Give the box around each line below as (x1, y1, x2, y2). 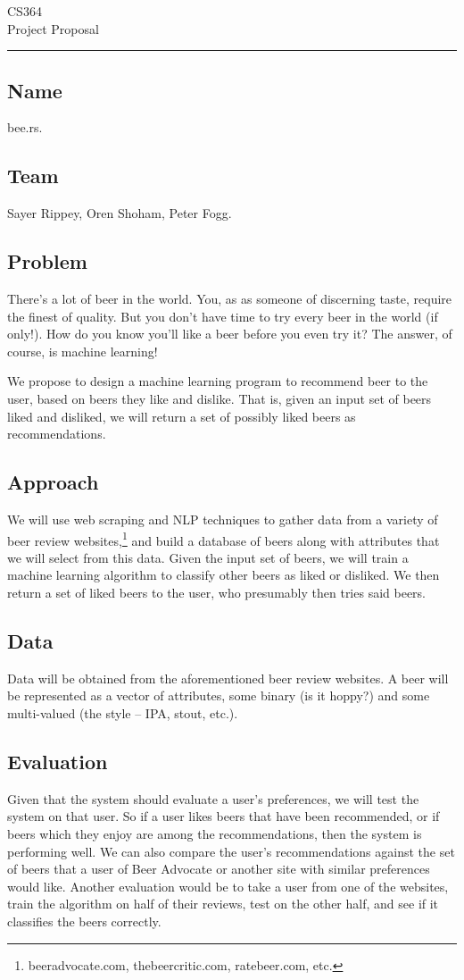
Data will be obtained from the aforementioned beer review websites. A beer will (7, 668, 449, 687)
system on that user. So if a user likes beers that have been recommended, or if (7, 807, 440, 825)
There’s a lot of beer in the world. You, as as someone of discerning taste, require (7, 289, 452, 307)
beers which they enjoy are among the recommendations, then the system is (7, 824, 422, 842)
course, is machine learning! (7, 341, 158, 360)
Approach (7, 468, 99, 496)
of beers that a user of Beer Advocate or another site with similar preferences (7, 859, 430, 878)
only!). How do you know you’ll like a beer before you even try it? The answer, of (7, 324, 452, 343)
